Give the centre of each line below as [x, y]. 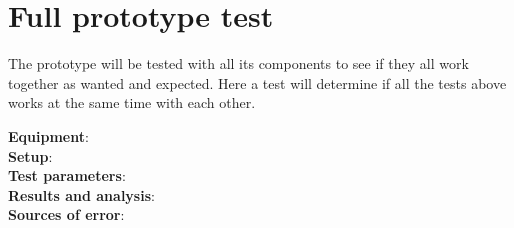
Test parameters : [67, 175]
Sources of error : [66, 214]
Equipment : [48, 135]
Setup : [30, 155]
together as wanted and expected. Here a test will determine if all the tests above [257, 82]
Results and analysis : [81, 194]
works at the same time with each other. [132, 102]
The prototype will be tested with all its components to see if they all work [238, 63]
